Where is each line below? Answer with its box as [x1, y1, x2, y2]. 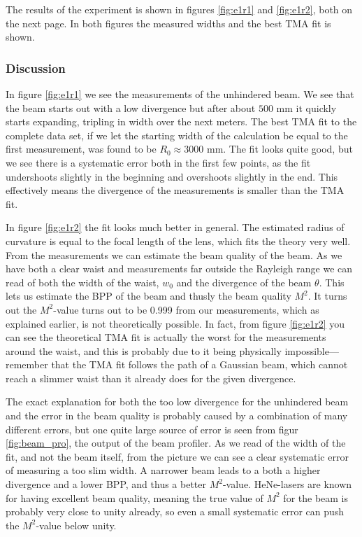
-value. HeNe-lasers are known [222, 477, 352, 491]
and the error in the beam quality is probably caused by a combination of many [6, 408, 348, 423]
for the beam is [283, 490, 349, 505]
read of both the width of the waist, [6, 274, 159, 289]
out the [6, 302, 37, 316]
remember [6, 357, 48, 372]
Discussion [6, 59, 66, 76]
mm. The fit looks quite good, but [206, 141, 353, 156]
